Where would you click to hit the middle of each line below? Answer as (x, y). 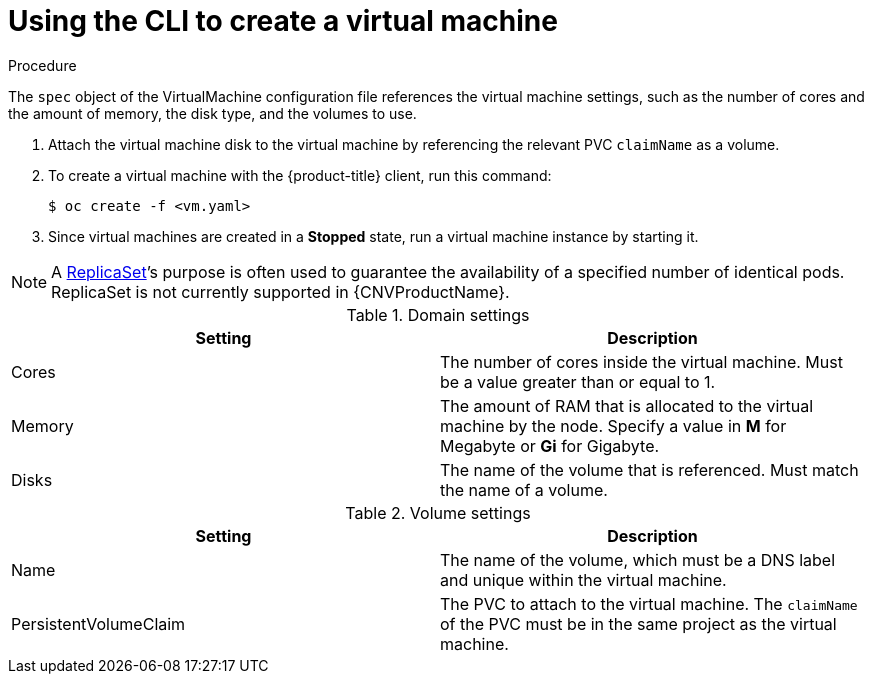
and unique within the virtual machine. (583, 579)
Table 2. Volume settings (438, 512)
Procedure (42, 65)
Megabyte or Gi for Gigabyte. (550, 445)
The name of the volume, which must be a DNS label (638, 559)
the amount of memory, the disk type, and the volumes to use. (212, 113)
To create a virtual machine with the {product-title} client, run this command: (300, 175)
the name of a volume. (524, 489)
